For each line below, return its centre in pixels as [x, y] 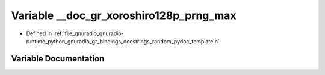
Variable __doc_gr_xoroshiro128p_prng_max [124, 15]
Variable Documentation [58, 59]
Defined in [39, 33]
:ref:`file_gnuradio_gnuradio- [88, 33]
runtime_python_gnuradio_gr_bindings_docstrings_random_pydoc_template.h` [123, 41]
